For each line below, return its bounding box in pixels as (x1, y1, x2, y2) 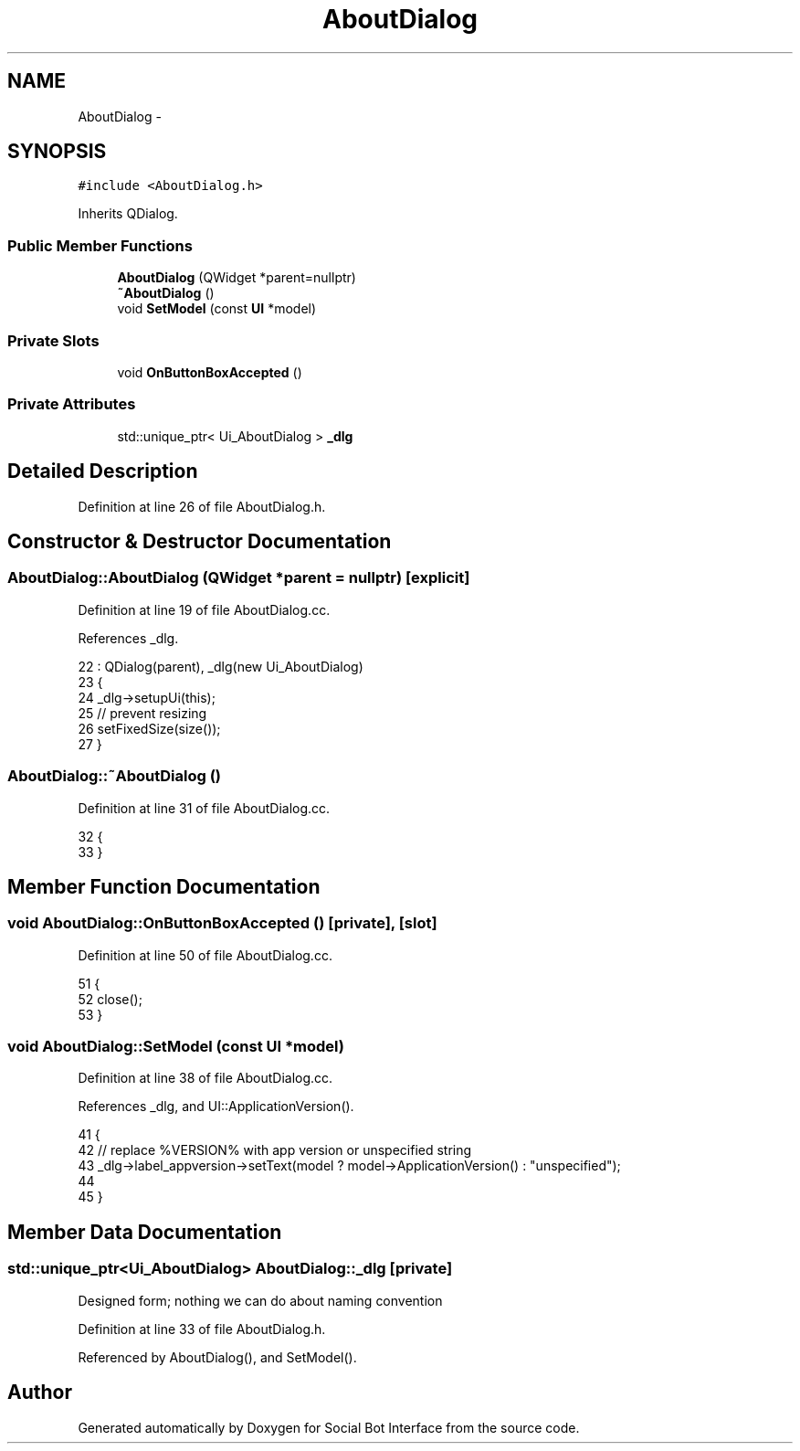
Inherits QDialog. (78, 206, 178, 222)
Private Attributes (7, 395, 136, 414)
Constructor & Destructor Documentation (7, 529, 392, 553)
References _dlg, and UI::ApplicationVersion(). (78, 1098, 354, 1115)
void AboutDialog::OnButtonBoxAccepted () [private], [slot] (7, 914, 437, 933)
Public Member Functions (7, 236, 193, 255)
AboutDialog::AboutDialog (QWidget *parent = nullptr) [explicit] (7, 568, 470, 588)
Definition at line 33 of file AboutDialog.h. (78, 1320, 326, 1337)
